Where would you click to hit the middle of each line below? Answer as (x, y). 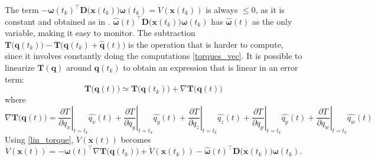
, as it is (270, 9)
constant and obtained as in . (58, 21)
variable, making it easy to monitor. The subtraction (100, 33)
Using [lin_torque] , (39, 139)
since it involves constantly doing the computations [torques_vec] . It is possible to (154, 56)
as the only (272, 21)
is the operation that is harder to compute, (206, 44)
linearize (20, 67)
